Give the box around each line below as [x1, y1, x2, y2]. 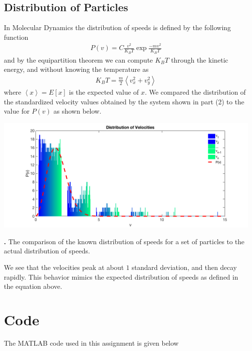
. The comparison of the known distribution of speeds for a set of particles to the [4, 236, 245, 246]
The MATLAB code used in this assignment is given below [4, 337, 179, 348]
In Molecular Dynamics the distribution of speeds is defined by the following [4, 22, 231, 33]
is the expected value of [69, 86, 139, 97]
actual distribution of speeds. [4, 246, 90, 256]
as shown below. [53, 106, 102, 116]
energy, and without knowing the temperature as [4, 64, 149, 74]
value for [4, 106, 30, 116]
